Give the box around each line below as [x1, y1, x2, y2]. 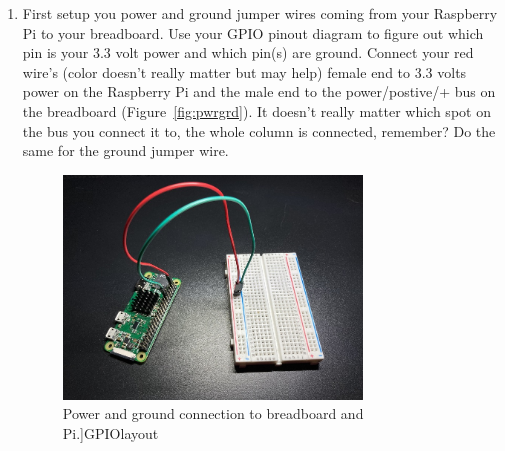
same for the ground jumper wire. [22, 140, 229, 161]
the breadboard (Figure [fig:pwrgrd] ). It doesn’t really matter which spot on [22, 100, 491, 121]
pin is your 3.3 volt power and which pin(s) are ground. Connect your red [22, 42, 474, 63]
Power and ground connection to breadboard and [62, 403, 364, 424]
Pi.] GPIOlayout [62, 422, 159, 443]
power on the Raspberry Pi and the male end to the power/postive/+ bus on [22, 81, 496, 102]
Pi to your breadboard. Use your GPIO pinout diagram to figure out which [22, 22, 484, 43]
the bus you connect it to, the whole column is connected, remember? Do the [22, 120, 496, 141]
